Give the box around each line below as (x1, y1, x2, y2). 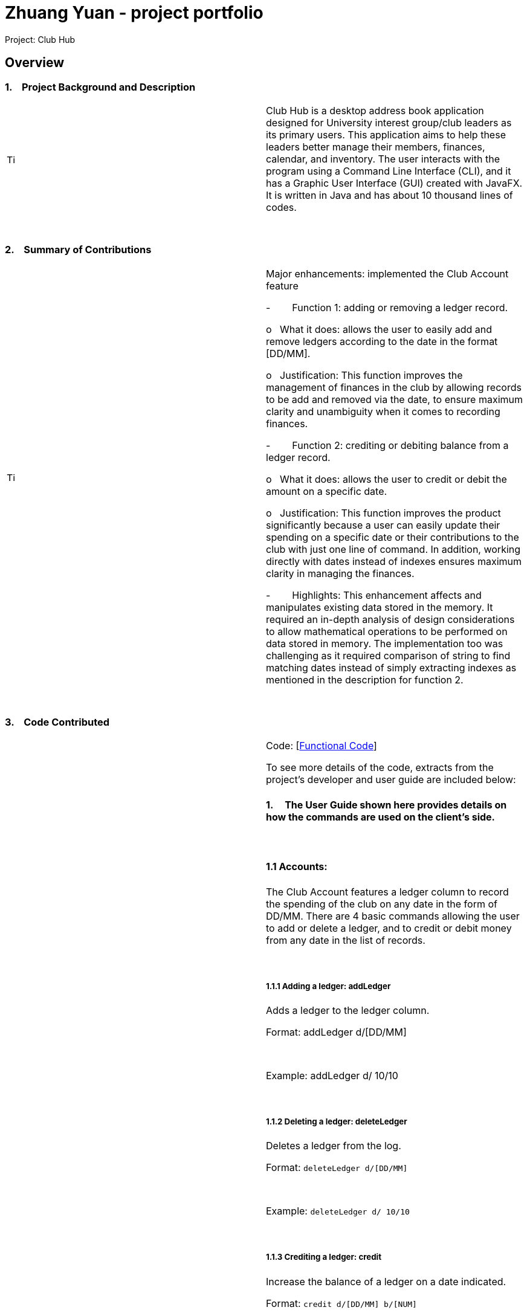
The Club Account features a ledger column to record (266, 885, 509, 898)
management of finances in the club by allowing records (266, 381, 522, 393)
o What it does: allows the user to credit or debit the (266, 473, 507, 485)
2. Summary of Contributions (5, 244, 152, 256)
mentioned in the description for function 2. (266, 673, 464, 686)
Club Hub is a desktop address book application (266, 104, 484, 117)
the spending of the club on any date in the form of (266, 897, 497, 910)
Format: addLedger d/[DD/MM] (266, 1025, 407, 1038)
